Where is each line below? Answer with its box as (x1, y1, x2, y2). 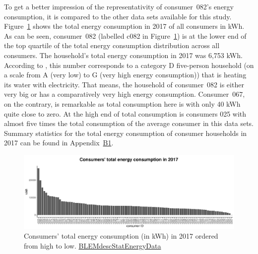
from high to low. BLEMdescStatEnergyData (24, 240, 161, 251)
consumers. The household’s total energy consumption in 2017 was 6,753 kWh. (4, 50, 243, 60)
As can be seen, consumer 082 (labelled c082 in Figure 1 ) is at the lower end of (4, 30, 247, 41)
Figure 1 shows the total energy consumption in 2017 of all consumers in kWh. (4, 21, 245, 31)
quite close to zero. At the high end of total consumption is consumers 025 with (4, 108, 247, 119)
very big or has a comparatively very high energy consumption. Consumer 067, (4, 89, 245, 99)
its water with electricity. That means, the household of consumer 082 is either (4, 79, 244, 89)
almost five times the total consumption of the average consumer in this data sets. (4, 118, 254, 128)
